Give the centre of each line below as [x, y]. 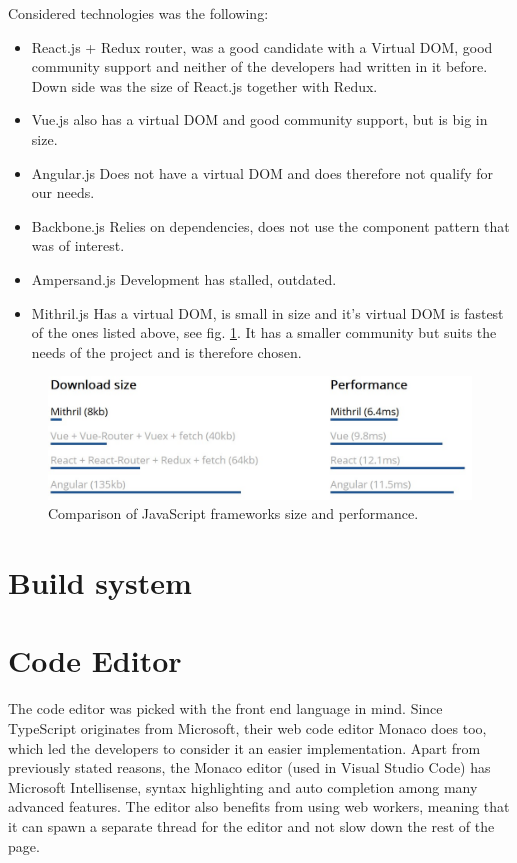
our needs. [63, 192]
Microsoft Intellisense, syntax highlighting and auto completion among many [243, 786]
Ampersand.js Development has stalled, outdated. [184, 278]
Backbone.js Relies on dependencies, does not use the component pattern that [270, 225]
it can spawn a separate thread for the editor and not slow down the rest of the [251, 825]
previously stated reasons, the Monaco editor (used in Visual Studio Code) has [249, 767]
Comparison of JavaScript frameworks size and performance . [233, 513]
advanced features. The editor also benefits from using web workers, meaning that [259, 806]
